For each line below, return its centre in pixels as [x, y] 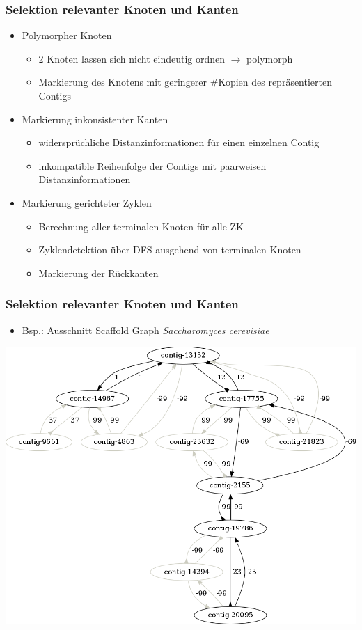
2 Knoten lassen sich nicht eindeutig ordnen [132, 58]
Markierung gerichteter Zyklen [87, 202]
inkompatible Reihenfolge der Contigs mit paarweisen [152, 165]
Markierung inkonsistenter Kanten [95, 119]
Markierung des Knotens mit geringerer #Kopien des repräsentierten [185, 82]
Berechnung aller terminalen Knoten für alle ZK [141, 226]
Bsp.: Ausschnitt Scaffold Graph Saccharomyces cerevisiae [145, 330]
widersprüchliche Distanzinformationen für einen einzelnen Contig [179, 142]
